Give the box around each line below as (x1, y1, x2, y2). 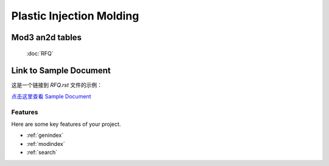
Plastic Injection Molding (11, 9, 140, 22)
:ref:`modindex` (26, 140, 65, 147)
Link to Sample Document (11, 66, 111, 76)
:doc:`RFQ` (26, 49, 54, 57)
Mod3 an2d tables (11, 32, 82, 43)
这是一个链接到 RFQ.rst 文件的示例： (11, 81, 103, 89)
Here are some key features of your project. (11, 120, 121, 128)
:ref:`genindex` (26, 131, 64, 139)
